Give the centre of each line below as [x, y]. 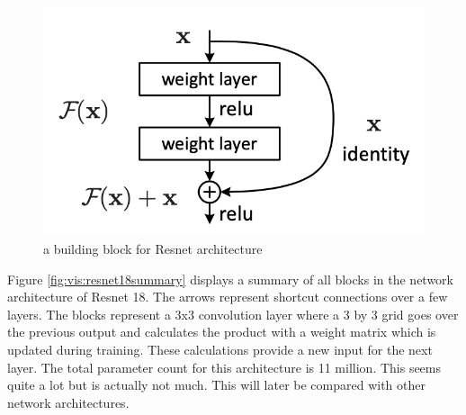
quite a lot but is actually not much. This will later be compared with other [216, 385]
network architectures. [68, 402]
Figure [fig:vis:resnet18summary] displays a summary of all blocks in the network [231, 279]
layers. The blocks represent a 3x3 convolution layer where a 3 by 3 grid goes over [233, 314]
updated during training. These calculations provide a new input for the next [220, 349]
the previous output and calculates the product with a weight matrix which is [222, 332]
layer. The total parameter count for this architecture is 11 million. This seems [224, 367]
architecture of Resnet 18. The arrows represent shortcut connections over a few [228, 297]
